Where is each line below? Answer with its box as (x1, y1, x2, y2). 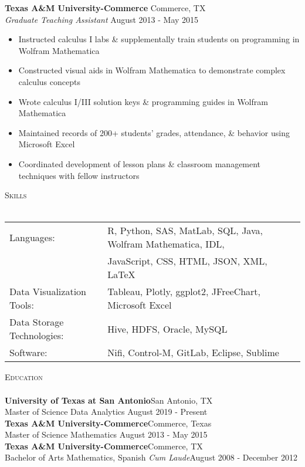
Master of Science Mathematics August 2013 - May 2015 (5, 428, 208, 441)
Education (5, 371, 43, 383)
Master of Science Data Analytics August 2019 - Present (5, 405, 208, 418)
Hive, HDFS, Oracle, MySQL (107, 322, 228, 336)
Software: (9, 346, 48, 360)
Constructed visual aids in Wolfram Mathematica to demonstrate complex (18, 64, 286, 76)
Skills (5, 189, 27, 201)
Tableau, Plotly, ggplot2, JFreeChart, (107, 285, 261, 299)
